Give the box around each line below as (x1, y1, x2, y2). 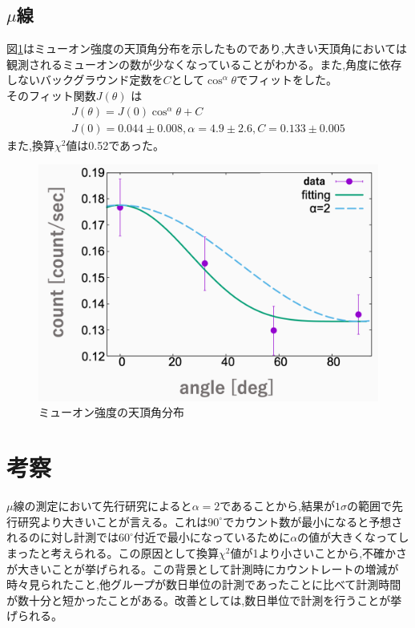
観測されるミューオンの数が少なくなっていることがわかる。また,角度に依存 (6, 55, 402, 72)
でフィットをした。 (236, 71, 337, 88)
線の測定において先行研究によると (13, 497, 192, 514)
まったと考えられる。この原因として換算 (6, 544, 220, 561)
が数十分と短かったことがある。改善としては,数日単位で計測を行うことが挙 (6, 591, 402, 608)
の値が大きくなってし (297, 529, 409, 545)
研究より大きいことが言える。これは (17, 513, 208, 529)
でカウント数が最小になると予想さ (223, 513, 403, 529)
